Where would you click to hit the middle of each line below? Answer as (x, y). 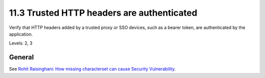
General (22, 57)
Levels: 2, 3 (21, 43)
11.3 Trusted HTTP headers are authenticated (103, 13)
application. (21, 34)
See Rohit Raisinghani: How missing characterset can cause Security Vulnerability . (93, 69)
